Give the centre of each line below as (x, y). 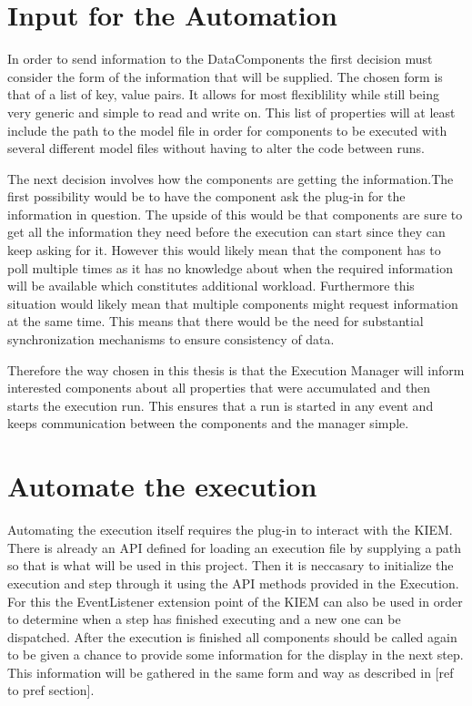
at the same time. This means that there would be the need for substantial (216, 321)
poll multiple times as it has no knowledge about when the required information (230, 267)
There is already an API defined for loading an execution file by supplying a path (235, 547)
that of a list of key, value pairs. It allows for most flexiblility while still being (223, 94)
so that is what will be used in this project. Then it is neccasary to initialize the (231, 565)
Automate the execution (162, 486)
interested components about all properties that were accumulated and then (219, 388)
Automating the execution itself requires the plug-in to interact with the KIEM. (230, 530)
